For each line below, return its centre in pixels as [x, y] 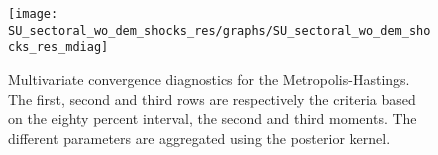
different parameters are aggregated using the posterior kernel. [199, 137]
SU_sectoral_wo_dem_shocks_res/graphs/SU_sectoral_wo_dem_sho [219, 30]
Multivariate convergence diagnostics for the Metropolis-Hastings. [209, 78]
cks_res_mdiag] [58, 47]
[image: [33, 14]
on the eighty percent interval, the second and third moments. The [212, 118]
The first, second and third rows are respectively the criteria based [212, 98]
